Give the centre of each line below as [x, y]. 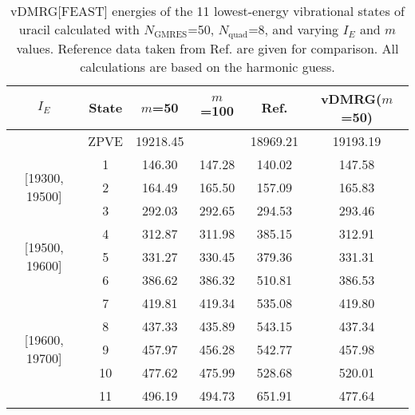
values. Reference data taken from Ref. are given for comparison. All [207, 48]
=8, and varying [294, 29]
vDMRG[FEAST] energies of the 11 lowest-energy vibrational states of [207, 11]
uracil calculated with [79, 29]
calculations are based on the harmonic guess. [207, 66]
